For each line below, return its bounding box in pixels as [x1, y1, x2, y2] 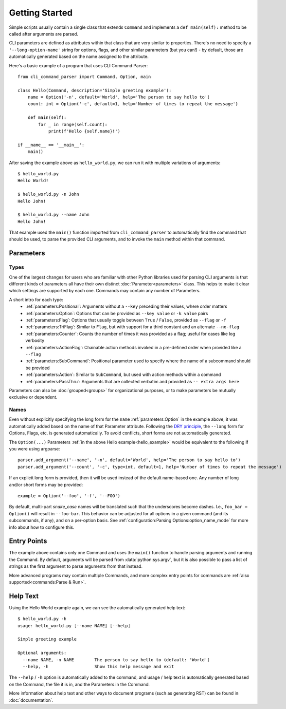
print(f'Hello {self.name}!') [48, 129, 121, 134]
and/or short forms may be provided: [9, 482, 83, 487]
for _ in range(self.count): [38, 122, 108, 127]
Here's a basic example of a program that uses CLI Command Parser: [9, 62, 148, 68]
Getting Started [9, 7, 73, 18]
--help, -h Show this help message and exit [22, 664, 175, 669]
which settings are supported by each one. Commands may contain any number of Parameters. [9, 288, 201, 294]
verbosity [25, 337, 45, 343]
